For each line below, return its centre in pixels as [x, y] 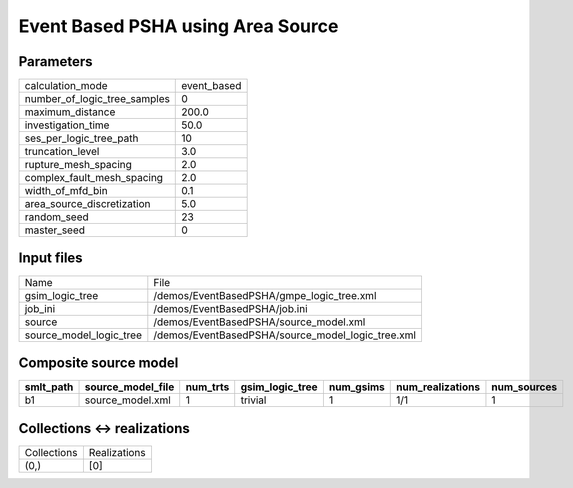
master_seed [54, 230]
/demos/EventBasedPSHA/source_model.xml [259, 322]
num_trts [207, 387]
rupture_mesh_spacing [78, 165]
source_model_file [129, 387]
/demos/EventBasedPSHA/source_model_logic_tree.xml [285, 335]
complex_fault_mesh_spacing [94, 178]
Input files [51, 258]
